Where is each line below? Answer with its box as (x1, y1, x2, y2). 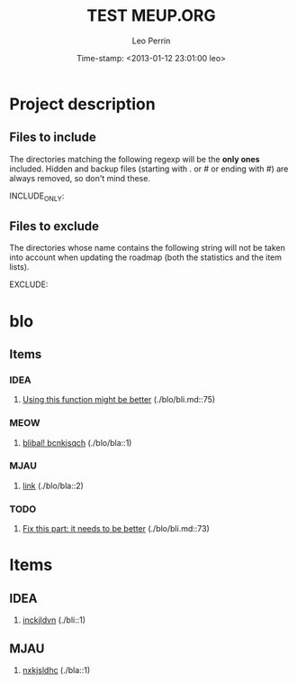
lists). (9, 262, 30, 273)
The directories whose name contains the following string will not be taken (9, 243, 285, 254)
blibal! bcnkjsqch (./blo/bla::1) (22, 437, 132, 448)
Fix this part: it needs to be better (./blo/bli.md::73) (22, 523, 210, 534)
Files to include (9, 130, 96, 145)
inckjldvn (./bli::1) (22, 615, 86, 625)
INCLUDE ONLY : (9, 190, 65, 203)
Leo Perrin (131, 35, 171, 46)
